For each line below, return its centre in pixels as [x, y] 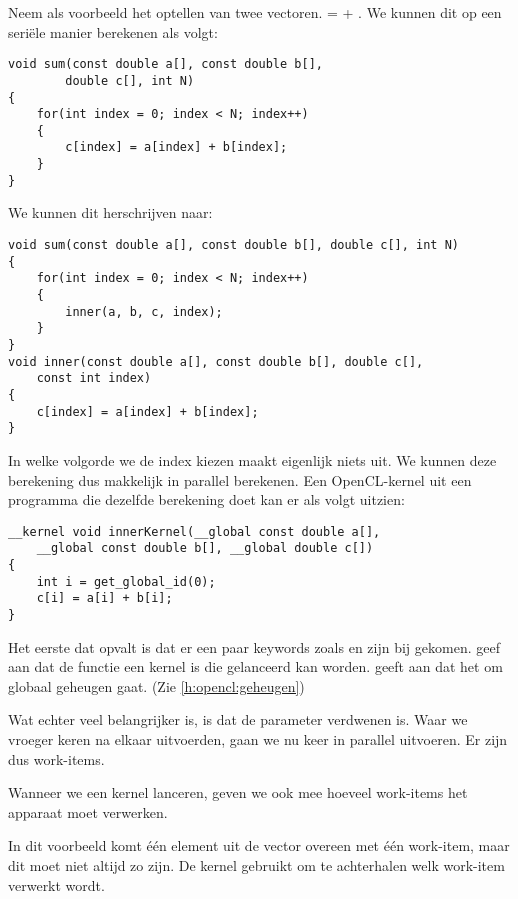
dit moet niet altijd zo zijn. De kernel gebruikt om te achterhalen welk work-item [256, 864]
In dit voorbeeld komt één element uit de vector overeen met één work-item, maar [259, 845]
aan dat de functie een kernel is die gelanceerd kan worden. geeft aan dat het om [255, 666]
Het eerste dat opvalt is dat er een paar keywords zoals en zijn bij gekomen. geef [254, 646]
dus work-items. [56, 758]
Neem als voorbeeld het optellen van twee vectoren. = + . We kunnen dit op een [255, 12]
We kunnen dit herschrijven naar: [110, 212]
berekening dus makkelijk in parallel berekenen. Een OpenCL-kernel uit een [240, 479]
